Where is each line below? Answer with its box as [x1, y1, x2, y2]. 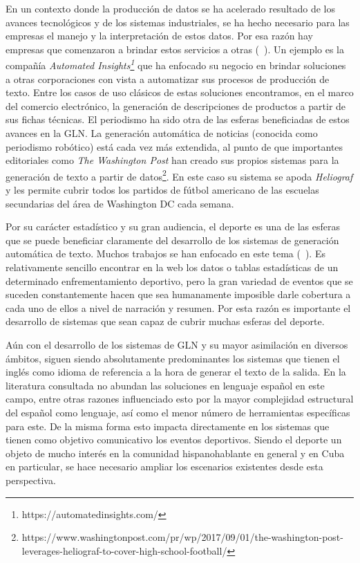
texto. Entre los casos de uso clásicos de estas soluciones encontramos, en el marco [6, 85, 354, 100]
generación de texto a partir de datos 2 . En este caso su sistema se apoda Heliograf [6, 167, 353, 183]
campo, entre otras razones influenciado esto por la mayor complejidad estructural [6, 391, 354, 406]
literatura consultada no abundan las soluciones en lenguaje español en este [6, 378, 325, 392]
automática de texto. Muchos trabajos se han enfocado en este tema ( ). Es [6, 246, 325, 261]
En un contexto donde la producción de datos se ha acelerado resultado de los [6, 1, 336, 15]
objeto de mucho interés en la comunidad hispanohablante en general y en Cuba [6, 445, 345, 460]
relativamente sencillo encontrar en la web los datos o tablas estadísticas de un [6, 260, 339, 274]
